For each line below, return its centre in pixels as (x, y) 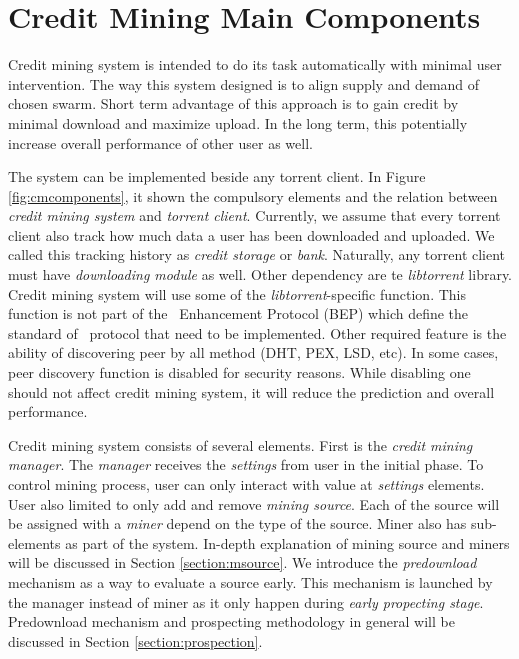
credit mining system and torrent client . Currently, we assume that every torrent (254, 215)
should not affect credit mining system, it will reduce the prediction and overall (251, 391)
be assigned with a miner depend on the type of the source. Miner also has (237, 523)
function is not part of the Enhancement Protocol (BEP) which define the (238, 313)
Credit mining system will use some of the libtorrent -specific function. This (237, 293)
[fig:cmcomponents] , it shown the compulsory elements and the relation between (253, 195)
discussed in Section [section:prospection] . (135, 640)
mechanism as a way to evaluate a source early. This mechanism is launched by (250, 581)
